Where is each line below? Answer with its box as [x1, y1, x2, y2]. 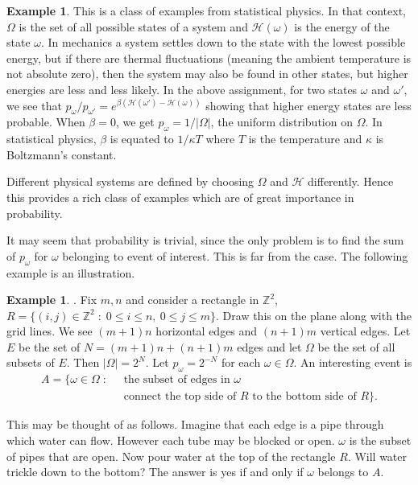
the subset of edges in [123, 374, 230, 386]
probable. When [6, 113, 85, 130]
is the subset [349, 431, 412, 448]
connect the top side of [123, 391, 237, 403]
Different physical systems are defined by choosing [6, 173, 255, 190]
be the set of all [317, 338, 395, 355]
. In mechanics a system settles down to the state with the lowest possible [41, 34, 406, 51]
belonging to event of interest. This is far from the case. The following [62, 247, 408, 264]
